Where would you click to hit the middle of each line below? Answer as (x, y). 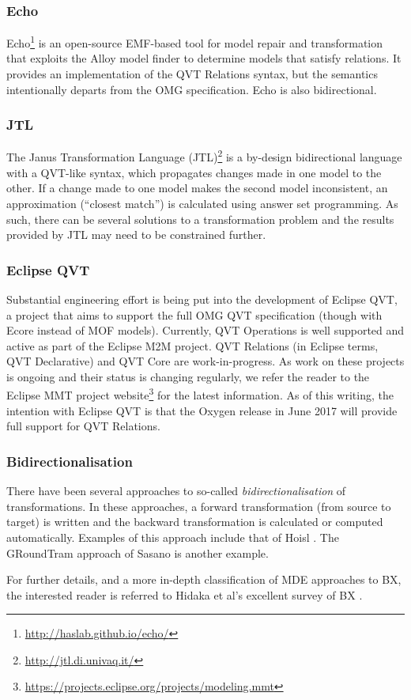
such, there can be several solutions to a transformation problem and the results (200, 219)
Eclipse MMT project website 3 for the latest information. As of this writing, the (200, 394)
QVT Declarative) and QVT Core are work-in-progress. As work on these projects (205, 361)
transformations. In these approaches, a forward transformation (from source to (199, 506)
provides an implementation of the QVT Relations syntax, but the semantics (192, 74)
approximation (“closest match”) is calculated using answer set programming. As (202, 203)
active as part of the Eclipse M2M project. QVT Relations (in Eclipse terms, (192, 345)
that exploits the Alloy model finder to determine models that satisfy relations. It (204, 58)
